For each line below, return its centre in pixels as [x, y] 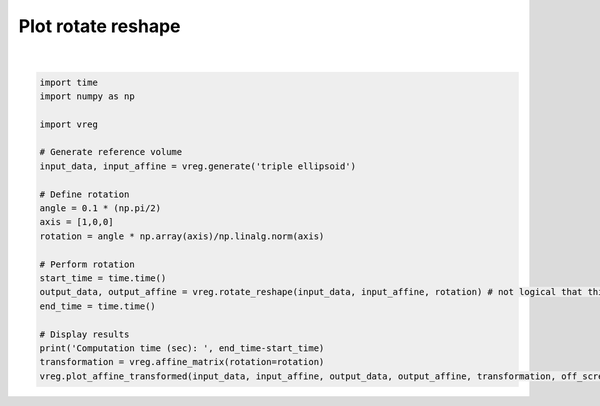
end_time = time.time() [98, 306]
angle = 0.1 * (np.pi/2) [100, 208]
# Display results [84, 334]
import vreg [69, 124]
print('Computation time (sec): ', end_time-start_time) [182, 348]
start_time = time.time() [103, 278]
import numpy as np [87, 96]
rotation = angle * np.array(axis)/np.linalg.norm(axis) [182, 236]
